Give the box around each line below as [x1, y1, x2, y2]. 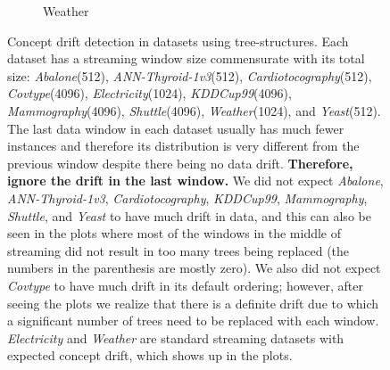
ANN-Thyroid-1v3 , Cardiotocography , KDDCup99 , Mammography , [7, 188, 368, 207]
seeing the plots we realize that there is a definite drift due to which [7, 293, 379, 312]
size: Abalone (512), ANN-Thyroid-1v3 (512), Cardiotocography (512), [7, 66, 372, 85]
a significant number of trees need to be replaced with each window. [7, 311, 379, 330]
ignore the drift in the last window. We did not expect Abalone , [7, 171, 384, 190]
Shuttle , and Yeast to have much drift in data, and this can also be [7, 206, 371, 225]
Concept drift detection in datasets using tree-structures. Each [7, 31, 349, 50]
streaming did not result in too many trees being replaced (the [7, 241, 350, 259]
